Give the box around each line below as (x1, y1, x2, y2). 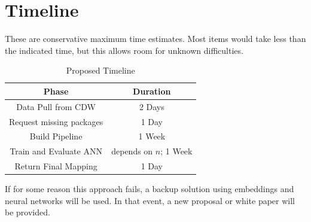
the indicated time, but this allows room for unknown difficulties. (5, 44, 243, 56)
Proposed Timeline (66, 64, 135, 77)
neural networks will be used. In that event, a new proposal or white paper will (5, 194, 295, 206)
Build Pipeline (29, 130, 83, 142)
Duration (133, 84, 171, 97)
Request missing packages (9, 115, 103, 127)
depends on (111, 145, 153, 157)
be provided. (5, 206, 50, 218)
